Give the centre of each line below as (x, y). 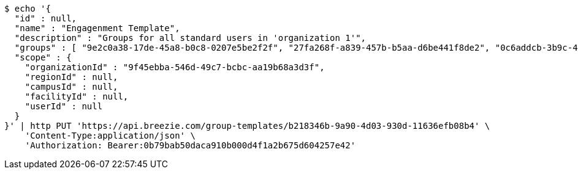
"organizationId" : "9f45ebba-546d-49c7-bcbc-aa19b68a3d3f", (175, 67)
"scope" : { (43, 57)
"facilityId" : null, (77, 96)
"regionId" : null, (71, 77)
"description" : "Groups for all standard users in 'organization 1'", (190, 38)
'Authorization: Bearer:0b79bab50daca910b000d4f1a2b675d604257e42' (190, 145)
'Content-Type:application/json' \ (110, 136)
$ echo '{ (28, 9)
